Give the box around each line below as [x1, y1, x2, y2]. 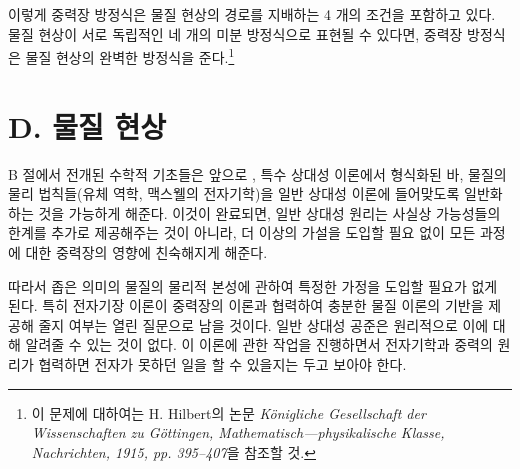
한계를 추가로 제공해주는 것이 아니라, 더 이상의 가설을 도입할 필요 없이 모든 [8, 222, 476, 243]
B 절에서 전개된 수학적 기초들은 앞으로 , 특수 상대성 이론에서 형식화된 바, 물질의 [8, 163, 507, 184]
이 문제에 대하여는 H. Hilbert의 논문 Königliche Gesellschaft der [31, 402, 426, 423]
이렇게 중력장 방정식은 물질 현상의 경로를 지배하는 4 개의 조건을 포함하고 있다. [8, 4, 496, 24]
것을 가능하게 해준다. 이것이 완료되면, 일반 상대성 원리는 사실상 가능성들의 [38, 202, 501, 223]
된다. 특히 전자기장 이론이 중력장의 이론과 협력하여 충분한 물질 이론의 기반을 [8, 295, 484, 316]
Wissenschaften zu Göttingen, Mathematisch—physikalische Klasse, [31, 422, 445, 443]
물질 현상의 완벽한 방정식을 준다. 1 [25, 44, 235, 67]
